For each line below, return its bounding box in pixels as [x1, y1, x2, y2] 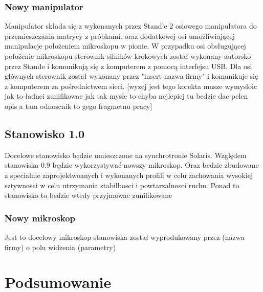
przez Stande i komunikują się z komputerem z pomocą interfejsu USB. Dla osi [5, 60, 252, 71]
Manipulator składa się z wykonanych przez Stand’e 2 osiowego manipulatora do [5, 20, 257, 31]
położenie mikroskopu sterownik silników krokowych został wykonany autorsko [5, 51, 251, 61]
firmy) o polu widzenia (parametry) [5, 241, 116, 252]
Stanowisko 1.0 [5, 125, 85, 141]
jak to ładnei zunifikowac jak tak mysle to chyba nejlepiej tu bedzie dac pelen [5, 91, 248, 101]
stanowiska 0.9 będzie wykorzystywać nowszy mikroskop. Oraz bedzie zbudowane [5, 160, 259, 170]
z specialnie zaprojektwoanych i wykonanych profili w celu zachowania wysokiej [5, 169, 253, 180]
